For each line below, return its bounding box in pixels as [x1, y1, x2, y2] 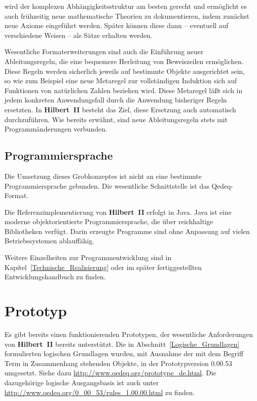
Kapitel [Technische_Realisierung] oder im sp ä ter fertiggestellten [4, 262, 202, 272]
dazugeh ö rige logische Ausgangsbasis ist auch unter [4, 377, 159, 387]
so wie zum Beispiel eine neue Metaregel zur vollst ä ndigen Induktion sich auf [4, 75, 237, 86]
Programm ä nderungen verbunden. [4, 124, 108, 134]
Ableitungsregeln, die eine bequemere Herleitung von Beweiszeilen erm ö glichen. [4, 56, 244, 66]
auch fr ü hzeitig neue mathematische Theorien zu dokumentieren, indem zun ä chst [4, 10, 250, 21]
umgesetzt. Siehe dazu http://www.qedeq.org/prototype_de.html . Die [4, 368, 217, 378]
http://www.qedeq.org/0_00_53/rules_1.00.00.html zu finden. [4, 387, 195, 397]
